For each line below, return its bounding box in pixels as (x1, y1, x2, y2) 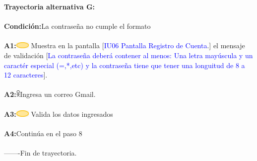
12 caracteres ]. (4, 70, 48, 80)
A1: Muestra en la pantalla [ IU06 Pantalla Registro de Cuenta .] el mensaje (4, 40, 245, 51)
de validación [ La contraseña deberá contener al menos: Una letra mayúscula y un (4, 50, 253, 60)
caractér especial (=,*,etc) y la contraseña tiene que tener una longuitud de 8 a (4, 60, 245, 70)
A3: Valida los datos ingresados (4, 108, 113, 119)
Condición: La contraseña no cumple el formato (4, 21, 151, 31)
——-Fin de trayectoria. (4, 147, 77, 158)
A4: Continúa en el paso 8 (4, 128, 82, 138)
